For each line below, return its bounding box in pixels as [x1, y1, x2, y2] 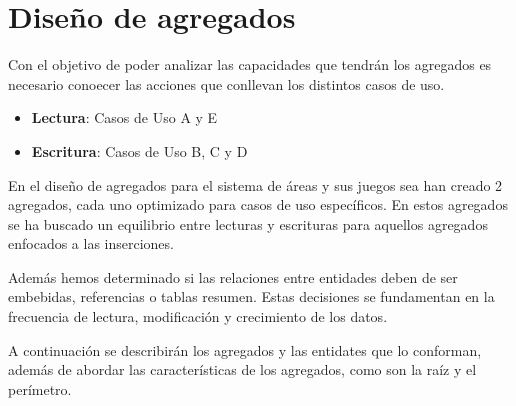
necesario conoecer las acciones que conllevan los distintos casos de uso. [8, 73, 445, 94]
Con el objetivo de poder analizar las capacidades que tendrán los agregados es [8, 54, 492, 75]
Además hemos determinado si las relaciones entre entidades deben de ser [8, 266, 458, 287]
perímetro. [8, 378, 72, 399]
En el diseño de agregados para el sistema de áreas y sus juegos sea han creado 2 [8, 174, 503, 195]
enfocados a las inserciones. [8, 233, 174, 254]
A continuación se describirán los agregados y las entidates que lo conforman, [8, 339, 482, 360]
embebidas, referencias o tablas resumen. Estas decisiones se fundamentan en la [8, 286, 495, 307]
